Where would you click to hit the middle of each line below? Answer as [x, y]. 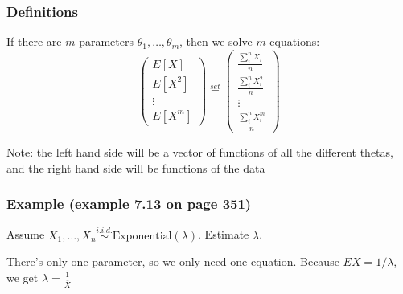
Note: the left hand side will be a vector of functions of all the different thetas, [200, 151]
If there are [34, 41]
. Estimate [224, 234]
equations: [295, 41]
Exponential [142, 236]
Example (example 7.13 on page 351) [129, 204]
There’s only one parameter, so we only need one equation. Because [173, 261]
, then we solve [216, 41]
